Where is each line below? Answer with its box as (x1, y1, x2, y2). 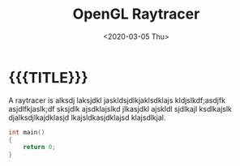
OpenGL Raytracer (72, 5, 200, 23)
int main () (8, 128, 45, 136)
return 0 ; (23, 143, 57, 151)
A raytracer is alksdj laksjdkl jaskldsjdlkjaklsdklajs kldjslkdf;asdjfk (8, 95, 225, 105)
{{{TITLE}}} (8, 68, 88, 87)
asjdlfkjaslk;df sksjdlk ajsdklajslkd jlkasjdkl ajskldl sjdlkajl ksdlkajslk (8, 104, 233, 113)
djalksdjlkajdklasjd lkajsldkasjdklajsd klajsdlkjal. (8, 113, 166, 122)
